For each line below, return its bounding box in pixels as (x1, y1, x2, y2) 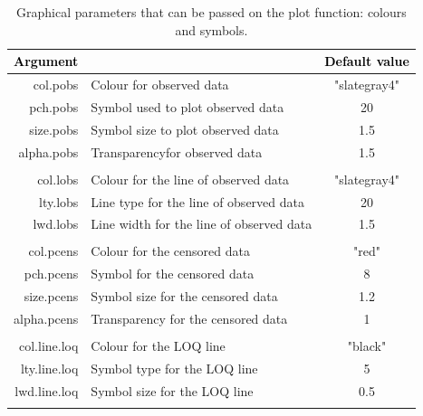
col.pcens (28, 241, 79, 260)
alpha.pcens (14, 308, 79, 327)
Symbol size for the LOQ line (91, 381, 254, 400)
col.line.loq (18, 336, 79, 355)
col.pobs (33, 75, 79, 94)
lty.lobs (39, 192, 79, 211)
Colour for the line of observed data (91, 169, 290, 188)
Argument (14, 52, 79, 71)
